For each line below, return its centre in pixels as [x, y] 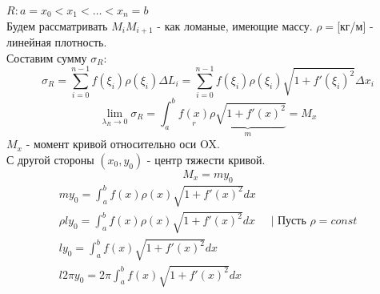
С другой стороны [50, 159]
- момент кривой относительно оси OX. [123, 144]
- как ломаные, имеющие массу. [235, 25]
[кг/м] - [355, 25]
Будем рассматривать [57, 25]
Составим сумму [47, 57]
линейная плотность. [57, 42]
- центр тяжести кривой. [206, 159]
